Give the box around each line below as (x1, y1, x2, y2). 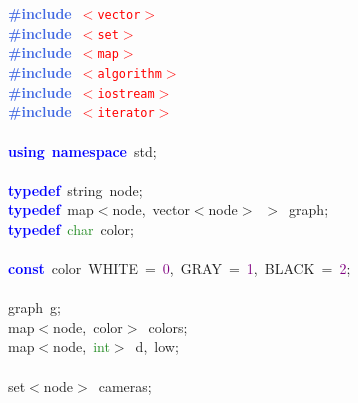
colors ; (148, 316, 188, 337)
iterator (97, 106, 155, 121)
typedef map (8, 199, 94, 220)
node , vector (112, 199, 190, 220)
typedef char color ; (8, 218, 134, 239)
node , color (53, 316, 123, 337)
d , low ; (135, 336, 179, 357)
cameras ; (98, 375, 152, 396)
